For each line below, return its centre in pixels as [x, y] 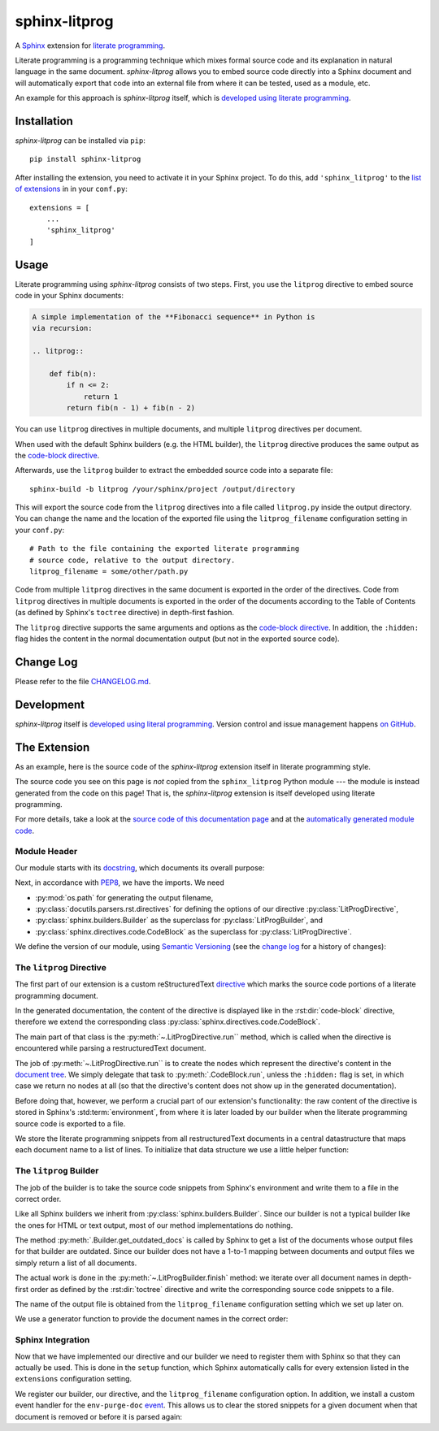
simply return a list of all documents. [76, 1263]
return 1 [101, 397]
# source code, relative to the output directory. [133, 560]
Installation [44, 121]
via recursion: [62, 328]
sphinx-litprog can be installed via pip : [80, 141]
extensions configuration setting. [74, 1379]
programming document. [57, 995]
